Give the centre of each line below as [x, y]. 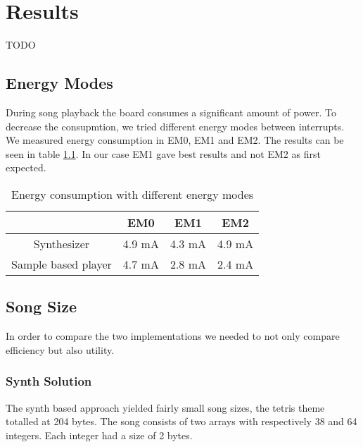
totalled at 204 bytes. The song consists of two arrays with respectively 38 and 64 [181, 421]
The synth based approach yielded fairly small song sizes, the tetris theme [165, 407]
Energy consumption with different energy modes [133, 194]
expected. [26, 167]
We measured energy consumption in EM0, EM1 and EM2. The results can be [175, 140]
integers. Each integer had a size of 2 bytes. [99, 435]
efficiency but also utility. [60, 349]
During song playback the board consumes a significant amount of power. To [171, 112]
